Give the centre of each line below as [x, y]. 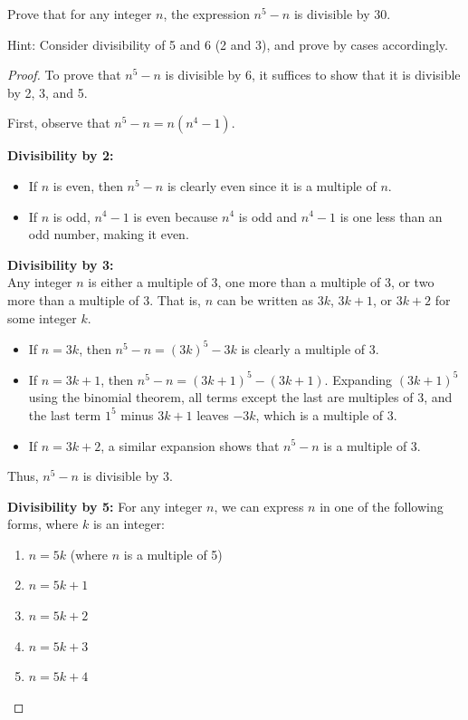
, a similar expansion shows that [190, 445]
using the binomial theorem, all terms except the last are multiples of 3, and [240, 397]
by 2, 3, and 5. [48, 92]
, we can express [259, 506]
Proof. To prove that [64, 75]
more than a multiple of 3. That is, [105, 299]
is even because [176, 216]
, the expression [206, 14]
